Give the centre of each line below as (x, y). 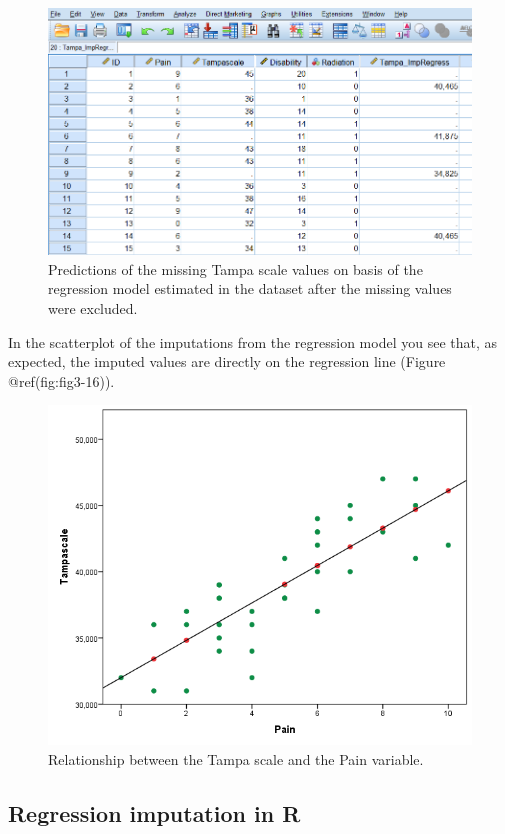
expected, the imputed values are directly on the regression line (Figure (227, 361)
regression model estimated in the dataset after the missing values (250, 288)
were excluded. (93, 308)
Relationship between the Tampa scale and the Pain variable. (236, 758)
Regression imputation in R (154, 812)
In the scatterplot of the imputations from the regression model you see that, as (253, 341)
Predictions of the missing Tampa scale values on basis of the (235, 268)
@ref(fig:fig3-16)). (61, 380)
